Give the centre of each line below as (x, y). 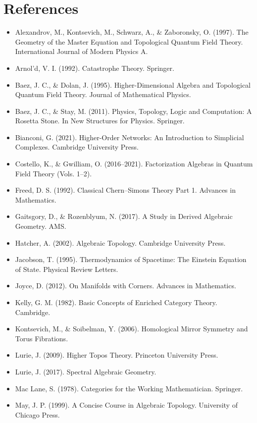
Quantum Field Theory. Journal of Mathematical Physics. (103, 94)
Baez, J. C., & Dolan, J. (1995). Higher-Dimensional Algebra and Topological (133, 84)
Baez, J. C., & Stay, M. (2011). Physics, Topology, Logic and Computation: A (133, 111)
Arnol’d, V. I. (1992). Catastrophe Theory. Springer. (95, 68)
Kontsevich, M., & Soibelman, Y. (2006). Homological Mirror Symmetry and (131, 329)
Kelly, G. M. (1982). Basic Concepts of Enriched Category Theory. (116, 302)
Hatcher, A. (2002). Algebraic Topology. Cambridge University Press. (120, 242)
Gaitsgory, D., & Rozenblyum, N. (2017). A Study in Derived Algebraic (124, 216)
